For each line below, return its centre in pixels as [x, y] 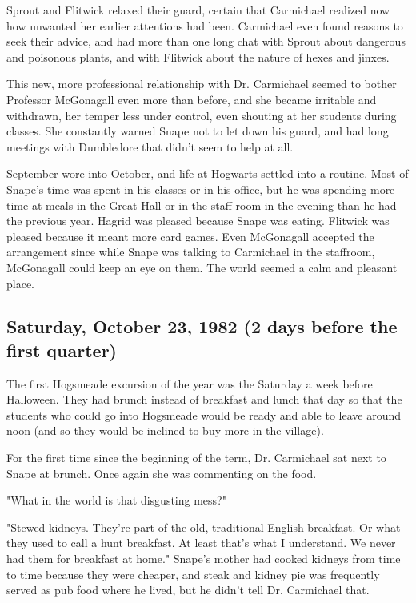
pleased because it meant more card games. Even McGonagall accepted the [190, 236]
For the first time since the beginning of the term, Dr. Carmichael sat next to [196, 458]
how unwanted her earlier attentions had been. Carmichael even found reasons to [205, 25]
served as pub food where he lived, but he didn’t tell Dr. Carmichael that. [188, 590]
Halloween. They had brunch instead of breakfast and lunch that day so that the [204, 399]
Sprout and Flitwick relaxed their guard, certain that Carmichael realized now [198, 10]
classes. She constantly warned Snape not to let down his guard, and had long [198, 131]
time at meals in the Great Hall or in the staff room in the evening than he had [202, 205]
